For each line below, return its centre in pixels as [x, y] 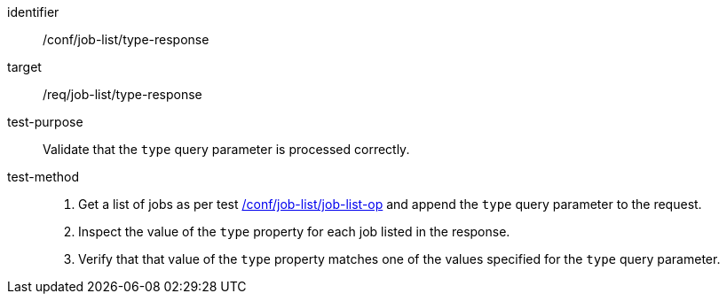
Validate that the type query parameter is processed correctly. [226, 149]
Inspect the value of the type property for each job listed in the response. [294, 232]
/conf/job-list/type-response [126, 39]
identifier [33, 12]
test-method [43, 177]
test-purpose [45, 122]
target [24, 67]
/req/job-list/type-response [122, 94]
